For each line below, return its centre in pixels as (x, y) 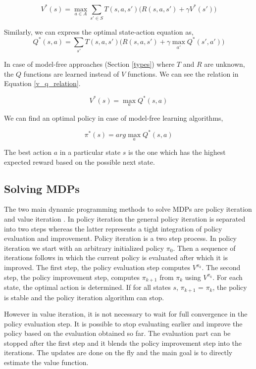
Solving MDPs (42, 188)
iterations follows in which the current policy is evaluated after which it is (116, 257)
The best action (28, 152)
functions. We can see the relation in (183, 73)
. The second (221, 267)
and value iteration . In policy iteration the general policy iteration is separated (125, 219)
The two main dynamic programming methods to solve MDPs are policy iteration (128, 209)
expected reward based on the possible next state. (79, 161)
